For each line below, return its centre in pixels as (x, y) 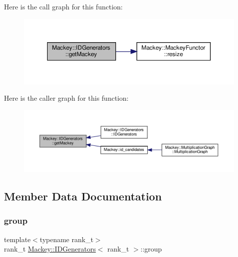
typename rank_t (67, 239)
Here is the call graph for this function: (63, 6)
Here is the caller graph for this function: (66, 98)
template (17, 239)
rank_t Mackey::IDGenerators (50, 249)
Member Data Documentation (83, 196)
